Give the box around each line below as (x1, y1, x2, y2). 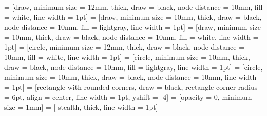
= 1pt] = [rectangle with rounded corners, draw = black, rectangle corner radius (4, 81, 258, 92)
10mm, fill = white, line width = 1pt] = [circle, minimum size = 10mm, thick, (4, 51, 250, 62)
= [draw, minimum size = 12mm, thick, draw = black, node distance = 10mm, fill (4, 2, 263, 12)
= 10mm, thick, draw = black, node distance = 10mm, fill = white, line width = (4, 31, 259, 42)
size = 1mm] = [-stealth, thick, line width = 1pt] (4, 101, 158, 112)
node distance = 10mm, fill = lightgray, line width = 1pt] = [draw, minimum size (4, 21, 261, 32)
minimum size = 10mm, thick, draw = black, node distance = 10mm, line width (4, 72, 257, 82)
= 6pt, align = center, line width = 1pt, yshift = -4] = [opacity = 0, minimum (4, 91, 252, 102)
